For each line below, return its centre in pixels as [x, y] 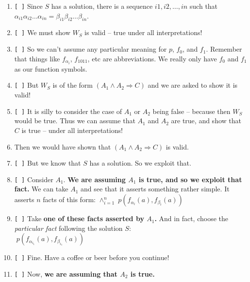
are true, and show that [206, 121]
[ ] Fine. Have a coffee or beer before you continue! [92, 257]
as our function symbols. [51, 68]
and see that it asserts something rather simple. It [155, 189]
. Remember [224, 49]
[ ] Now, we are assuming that [66, 273]
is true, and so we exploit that [190, 179]
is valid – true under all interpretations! [143, 32]
